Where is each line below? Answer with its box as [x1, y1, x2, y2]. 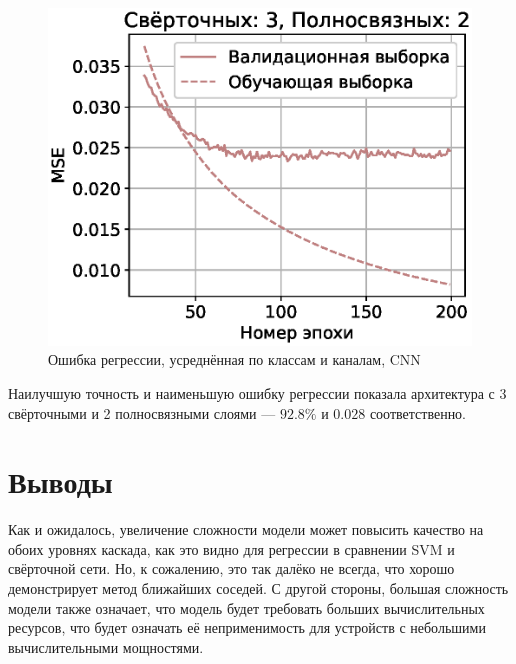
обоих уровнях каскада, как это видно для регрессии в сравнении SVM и [8, 538, 455, 559]
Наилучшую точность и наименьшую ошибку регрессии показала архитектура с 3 [8, 382, 507, 403]
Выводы [8, 461, 113, 502]
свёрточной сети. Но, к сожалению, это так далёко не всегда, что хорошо [8, 558, 455, 579]
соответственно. [369, 402, 467, 423]
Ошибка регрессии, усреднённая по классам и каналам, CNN [48, 349, 421, 370]
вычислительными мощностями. [8, 636, 204, 657]
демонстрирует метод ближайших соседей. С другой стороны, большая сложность [8, 578, 509, 598]
